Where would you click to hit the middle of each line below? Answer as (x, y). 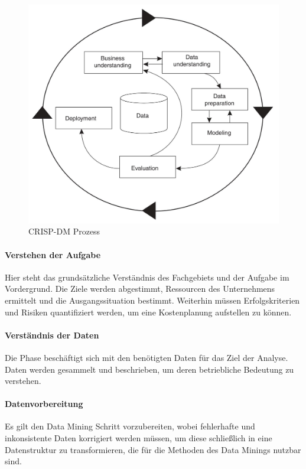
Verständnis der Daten (52, 335)
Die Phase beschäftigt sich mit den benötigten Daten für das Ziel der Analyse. (147, 357)
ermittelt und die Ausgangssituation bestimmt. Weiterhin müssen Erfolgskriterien (152, 300)
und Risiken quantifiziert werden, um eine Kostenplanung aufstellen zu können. (148, 312)
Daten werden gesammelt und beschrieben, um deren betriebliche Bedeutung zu (149, 369)
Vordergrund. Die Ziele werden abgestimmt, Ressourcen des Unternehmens (140, 289)
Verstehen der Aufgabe (53, 254)
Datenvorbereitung (44, 404)
